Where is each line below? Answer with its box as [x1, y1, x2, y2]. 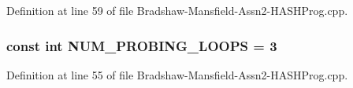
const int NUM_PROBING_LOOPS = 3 [6, 35, 277, 55]
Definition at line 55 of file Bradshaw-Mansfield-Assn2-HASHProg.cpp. [6, 66, 348, 82]
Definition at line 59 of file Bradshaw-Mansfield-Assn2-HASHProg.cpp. [6, 2, 348, 18]
